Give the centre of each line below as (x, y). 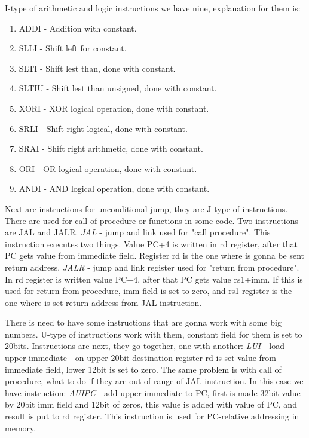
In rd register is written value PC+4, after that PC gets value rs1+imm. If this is (154, 279)
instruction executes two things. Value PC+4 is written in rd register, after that (152, 243)
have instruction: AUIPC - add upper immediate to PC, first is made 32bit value (153, 392)
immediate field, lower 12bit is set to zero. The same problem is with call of (143, 369)
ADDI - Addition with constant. (78, 28)
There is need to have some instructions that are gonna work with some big (143, 322)
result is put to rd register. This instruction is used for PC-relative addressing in (152, 416)
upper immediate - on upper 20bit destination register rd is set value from (140, 358)
